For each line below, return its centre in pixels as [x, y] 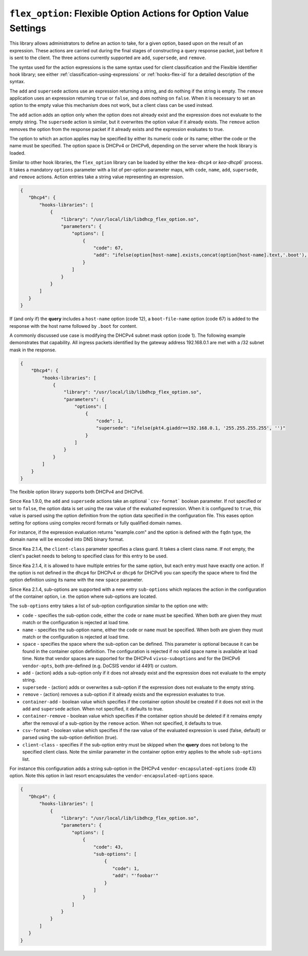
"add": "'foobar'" [135, 876]
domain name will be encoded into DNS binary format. [67, 539]
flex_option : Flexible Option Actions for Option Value [129, 13]
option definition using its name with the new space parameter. [76, 580]
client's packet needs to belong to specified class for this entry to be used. [89, 556]
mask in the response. [33, 350]
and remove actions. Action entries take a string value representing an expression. [97, 177]
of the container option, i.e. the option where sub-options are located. [83, 596]
